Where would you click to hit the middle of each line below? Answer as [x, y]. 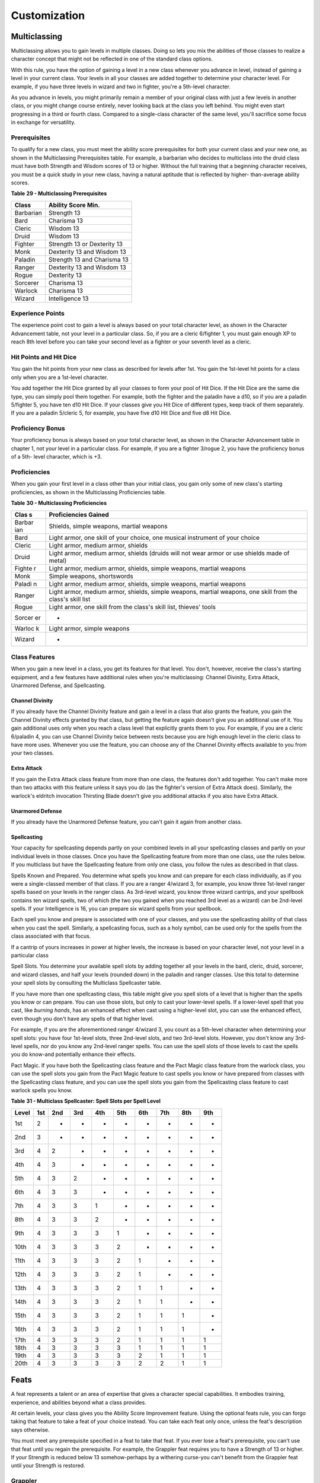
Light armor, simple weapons [89, 628]
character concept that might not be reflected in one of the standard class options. [112, 59]
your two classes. [33, 753]
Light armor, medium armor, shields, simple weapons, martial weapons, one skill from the [173, 591]
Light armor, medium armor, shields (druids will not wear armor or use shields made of [169, 553]
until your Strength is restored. [48, 1466]
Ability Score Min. [74, 205]
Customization [48, 15]
